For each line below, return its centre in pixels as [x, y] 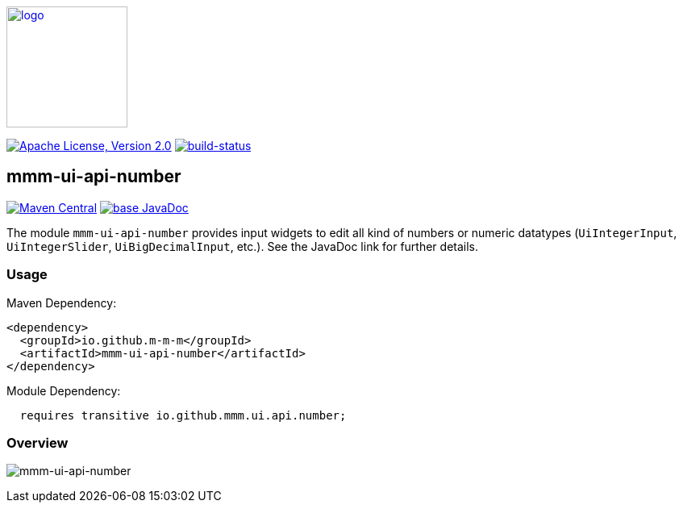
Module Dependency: [64, 390]
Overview [37, 442]
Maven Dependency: [62, 302]
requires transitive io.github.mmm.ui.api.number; [183, 415]
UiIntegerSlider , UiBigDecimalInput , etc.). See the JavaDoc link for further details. [243, 246]
